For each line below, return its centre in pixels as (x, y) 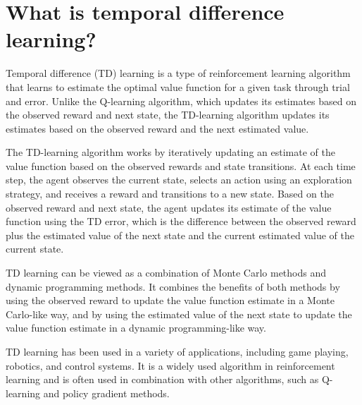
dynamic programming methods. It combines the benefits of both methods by (173, 286)
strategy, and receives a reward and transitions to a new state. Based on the (170, 194)
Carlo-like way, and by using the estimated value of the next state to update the (179, 314)
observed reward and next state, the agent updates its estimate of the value (169, 207)
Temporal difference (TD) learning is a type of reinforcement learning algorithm (178, 73)
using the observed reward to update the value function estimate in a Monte (170, 300)
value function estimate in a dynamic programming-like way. (136, 328)
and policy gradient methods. (106, 393)
